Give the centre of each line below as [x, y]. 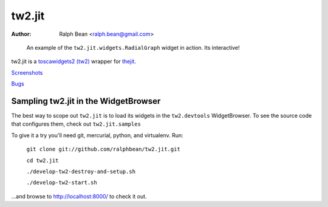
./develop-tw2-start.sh [62, 183]
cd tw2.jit [43, 160]
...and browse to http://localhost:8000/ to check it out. [79, 196]
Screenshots [27, 72]
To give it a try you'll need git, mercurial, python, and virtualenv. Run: [97, 135]
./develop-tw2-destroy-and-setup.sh [81, 171]
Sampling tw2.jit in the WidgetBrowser [86, 101]
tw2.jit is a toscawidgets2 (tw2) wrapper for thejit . [74, 61]
